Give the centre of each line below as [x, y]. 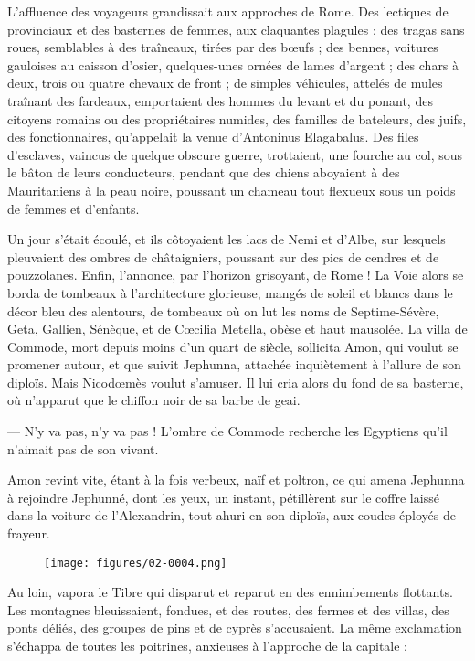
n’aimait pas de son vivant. [83, 448]
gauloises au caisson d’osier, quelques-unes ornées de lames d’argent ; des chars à [233, 64]
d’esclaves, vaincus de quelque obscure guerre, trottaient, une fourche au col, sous [235, 154]
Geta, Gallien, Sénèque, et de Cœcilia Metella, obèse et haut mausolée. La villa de [237, 329]
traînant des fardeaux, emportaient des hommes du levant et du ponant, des [220, 100]
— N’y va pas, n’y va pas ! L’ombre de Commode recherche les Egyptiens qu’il [227, 431]
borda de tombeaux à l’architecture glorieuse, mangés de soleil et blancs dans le [230, 292]
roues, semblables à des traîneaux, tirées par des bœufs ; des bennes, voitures [223, 47]
